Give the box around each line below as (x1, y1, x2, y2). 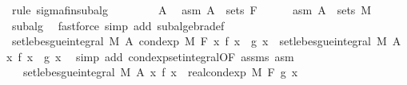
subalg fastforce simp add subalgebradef (11, 17, 225, 33)
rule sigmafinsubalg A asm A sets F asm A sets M (11, 2, 372, 17)
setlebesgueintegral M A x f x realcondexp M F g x (22, 64, 298, 80)
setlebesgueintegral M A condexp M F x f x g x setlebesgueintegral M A (11, 33, 401, 49)
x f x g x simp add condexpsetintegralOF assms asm (6, 48, 294, 64)
